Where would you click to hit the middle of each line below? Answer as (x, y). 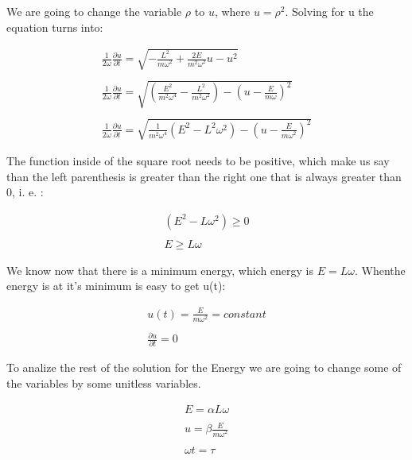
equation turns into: (55, 27)
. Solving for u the (329, 11)
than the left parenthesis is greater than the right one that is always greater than (204, 176)
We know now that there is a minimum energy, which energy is (160, 270)
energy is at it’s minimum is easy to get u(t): (116, 286)
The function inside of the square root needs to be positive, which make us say (198, 160)
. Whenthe (380, 270)
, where (232, 11)
